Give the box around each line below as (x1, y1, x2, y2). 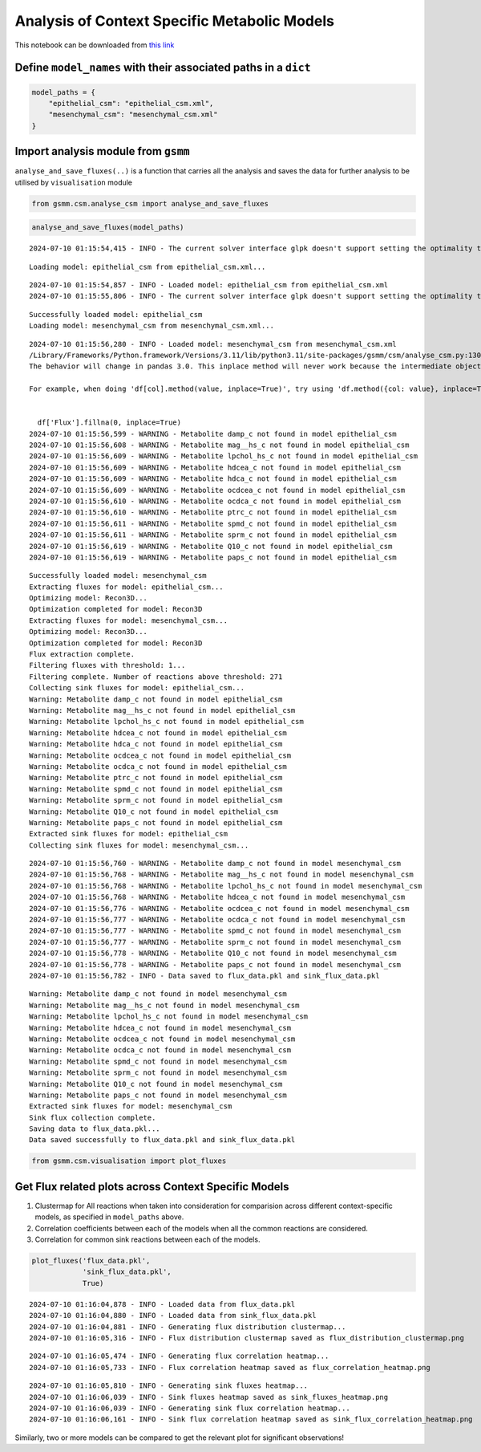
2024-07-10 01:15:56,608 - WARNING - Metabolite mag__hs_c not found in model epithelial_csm (29, 441, 410, 449)
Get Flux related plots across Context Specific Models (14, 1180, 289, 1194)
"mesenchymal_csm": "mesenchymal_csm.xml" (48, 110, 218, 120)
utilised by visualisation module (14, 177, 132, 187)
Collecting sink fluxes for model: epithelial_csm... (29, 683, 245, 693)
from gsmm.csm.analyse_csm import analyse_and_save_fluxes (31, 199, 269, 208)
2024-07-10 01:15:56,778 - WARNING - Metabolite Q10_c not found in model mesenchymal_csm (29, 949, 397, 958)
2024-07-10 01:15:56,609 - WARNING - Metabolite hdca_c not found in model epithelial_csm (29, 474, 397, 483)
